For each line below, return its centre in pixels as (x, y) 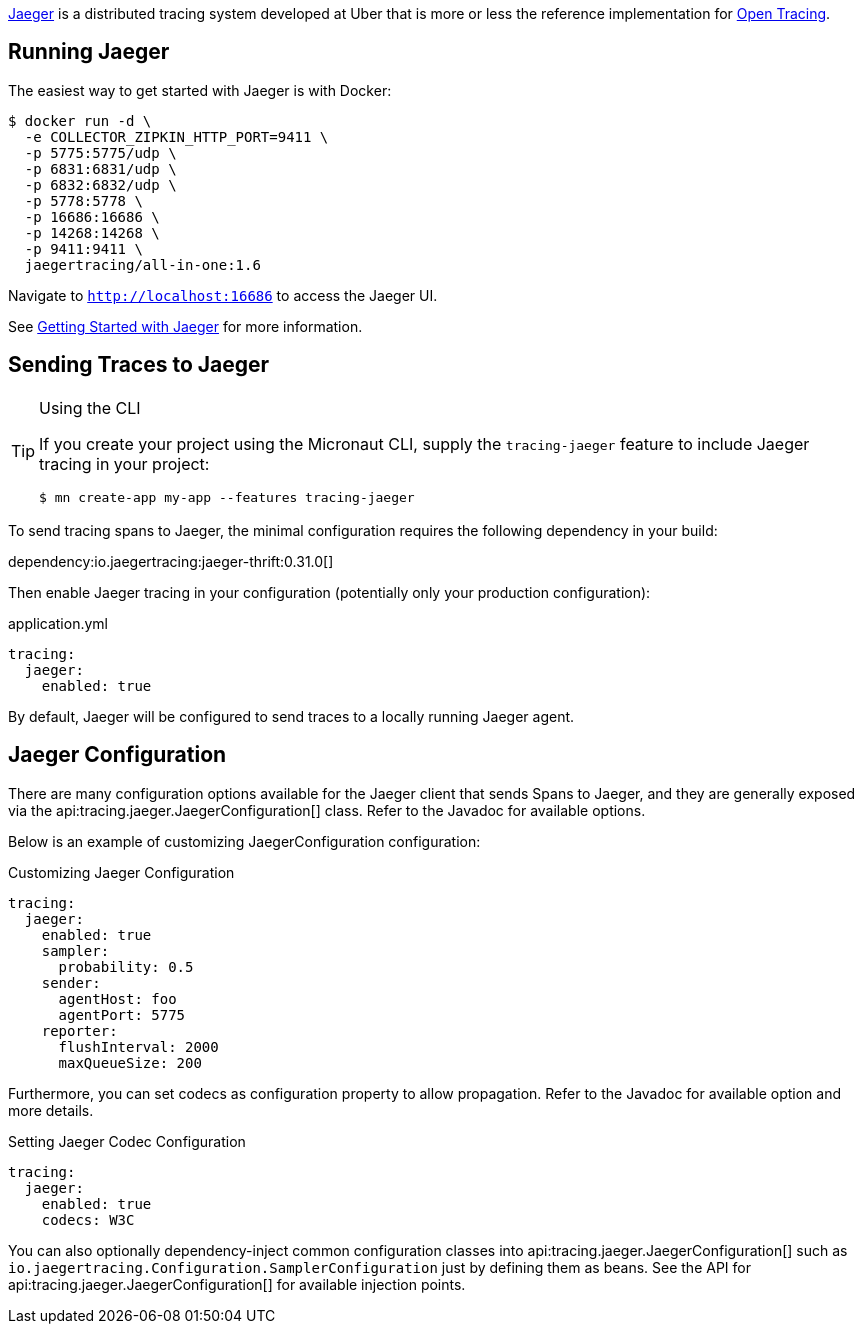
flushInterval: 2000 (138, 1046)
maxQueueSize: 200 (130, 1062)
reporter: (79, 1030)
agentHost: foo (117, 998)
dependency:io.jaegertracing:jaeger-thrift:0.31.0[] (171, 561)
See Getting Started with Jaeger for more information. (185, 326)
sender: (71, 982)
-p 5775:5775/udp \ (100, 152)
